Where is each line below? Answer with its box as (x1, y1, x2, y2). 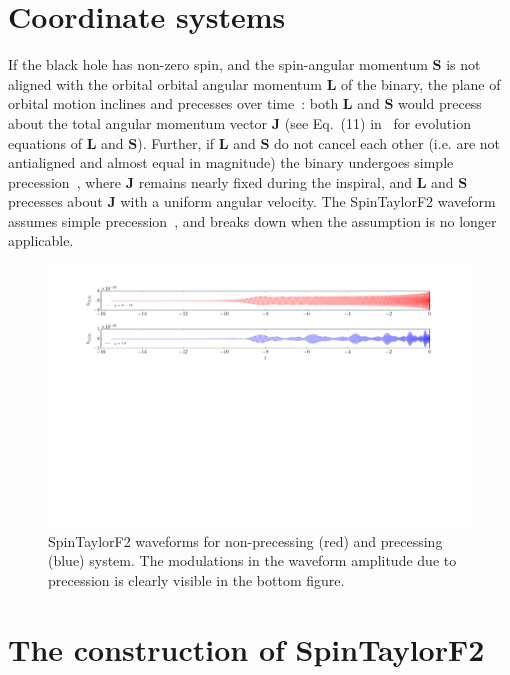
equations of (8, 132, 82, 153)
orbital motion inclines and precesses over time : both (8, 93, 339, 114)
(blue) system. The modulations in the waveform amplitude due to (48, 550, 457, 571)
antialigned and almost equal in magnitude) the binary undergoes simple (8, 152, 454, 173)
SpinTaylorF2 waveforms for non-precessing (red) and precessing (48, 530, 443, 551)
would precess (398, 93, 482, 114)
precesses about (8, 191, 103, 212)
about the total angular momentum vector (8, 112, 268, 133)
